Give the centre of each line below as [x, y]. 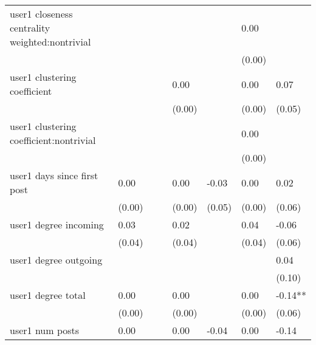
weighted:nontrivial [50, 42]
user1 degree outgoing [56, 260]
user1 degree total [48, 295]
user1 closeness [41, 14]
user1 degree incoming [57, 224]
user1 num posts [45, 330]
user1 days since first [54, 175]
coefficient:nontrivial [53, 140]
